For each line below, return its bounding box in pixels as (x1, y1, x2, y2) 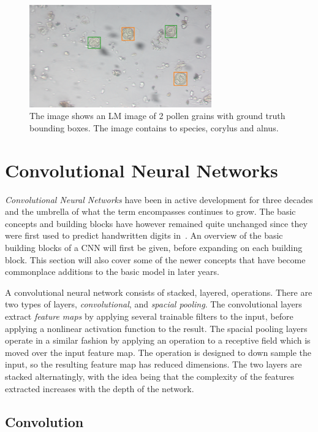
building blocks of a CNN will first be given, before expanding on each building (5, 241, 303, 254)
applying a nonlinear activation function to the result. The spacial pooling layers (5, 322, 308, 334)
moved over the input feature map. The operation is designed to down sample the (5, 345, 312, 358)
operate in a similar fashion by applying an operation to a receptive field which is (5, 334, 311, 347)
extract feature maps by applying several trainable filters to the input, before (5, 310, 293, 323)
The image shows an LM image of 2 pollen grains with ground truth (29, 109, 286, 122)
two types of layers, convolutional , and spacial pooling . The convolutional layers (5, 298, 302, 310)
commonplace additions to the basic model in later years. (5, 265, 219, 278)
